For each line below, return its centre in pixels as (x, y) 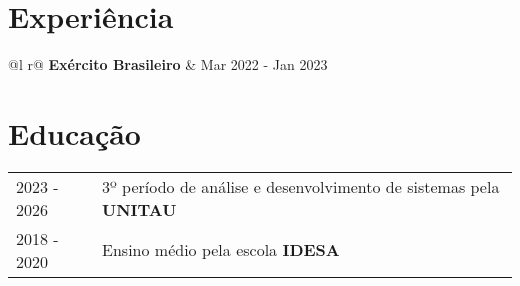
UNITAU (139, 209)
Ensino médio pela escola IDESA (221, 250)
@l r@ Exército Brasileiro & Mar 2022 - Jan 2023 (168, 64)
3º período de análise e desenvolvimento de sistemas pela (301, 186)
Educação (74, 132)
